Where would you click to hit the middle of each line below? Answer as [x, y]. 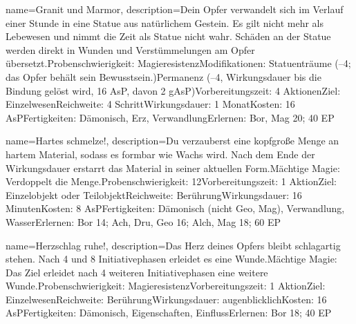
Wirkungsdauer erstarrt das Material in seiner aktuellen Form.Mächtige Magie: [173, 168]
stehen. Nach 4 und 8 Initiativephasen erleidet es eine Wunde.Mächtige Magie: [171, 259]
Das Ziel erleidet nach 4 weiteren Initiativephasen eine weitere [137, 272]
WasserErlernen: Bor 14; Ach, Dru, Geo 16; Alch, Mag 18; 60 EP [143, 221]
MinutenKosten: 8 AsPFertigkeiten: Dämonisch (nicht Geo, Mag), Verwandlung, [175, 208]
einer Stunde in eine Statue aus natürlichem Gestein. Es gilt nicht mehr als [165, 22]
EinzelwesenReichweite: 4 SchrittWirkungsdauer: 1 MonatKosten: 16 [150, 104]
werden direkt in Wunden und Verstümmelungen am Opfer [130, 49]
